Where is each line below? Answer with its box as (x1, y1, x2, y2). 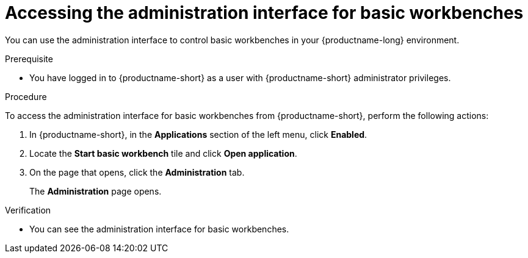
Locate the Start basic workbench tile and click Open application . (29, 148, 297, 159)
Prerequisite (5, 53, 53, 64)
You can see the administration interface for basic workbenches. (29, 223, 289, 234)
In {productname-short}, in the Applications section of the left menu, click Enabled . (29, 129, 367, 140)
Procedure (5, 91, 47, 102)
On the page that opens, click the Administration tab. (29, 167, 245, 177)
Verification (5, 204, 51, 215)
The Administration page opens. (29, 185, 162, 196)
